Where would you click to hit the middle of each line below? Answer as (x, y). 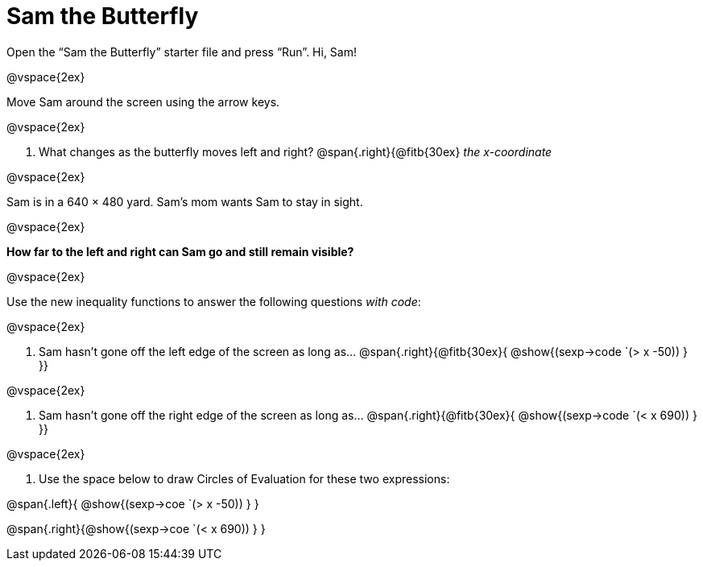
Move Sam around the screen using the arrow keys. (143, 101)
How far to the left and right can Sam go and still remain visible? (180, 251)
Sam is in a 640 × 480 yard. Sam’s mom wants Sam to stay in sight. (185, 201)
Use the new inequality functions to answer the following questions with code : (214, 301)
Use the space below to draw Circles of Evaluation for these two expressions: (244, 478)
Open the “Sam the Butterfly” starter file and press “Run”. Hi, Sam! (182, 52)
